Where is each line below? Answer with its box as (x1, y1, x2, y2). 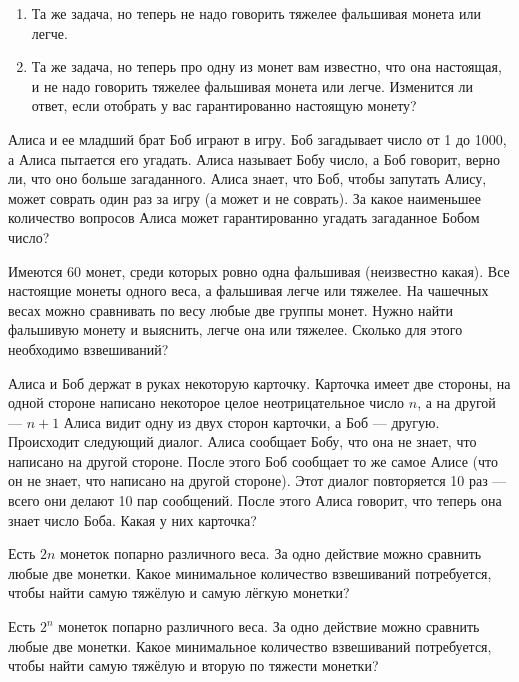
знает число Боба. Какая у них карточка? (8, 509, 257, 530)
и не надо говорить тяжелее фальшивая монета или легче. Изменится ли (31, 75, 474, 96)
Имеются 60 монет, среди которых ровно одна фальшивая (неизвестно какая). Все (8, 260, 510, 281)
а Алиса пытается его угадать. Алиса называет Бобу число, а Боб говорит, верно (8, 148, 500, 169)
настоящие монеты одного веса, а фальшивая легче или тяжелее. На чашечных (8, 280, 489, 301)
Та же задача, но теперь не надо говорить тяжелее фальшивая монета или (31, 3, 481, 23)
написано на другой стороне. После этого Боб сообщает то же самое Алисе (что (8, 450, 498, 471)
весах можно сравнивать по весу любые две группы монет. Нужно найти (8, 299, 453, 320)
